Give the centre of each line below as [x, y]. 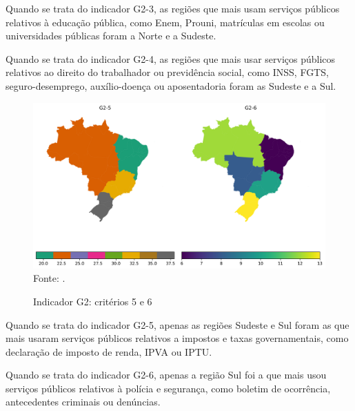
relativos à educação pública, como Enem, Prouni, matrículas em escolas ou [165, 22]
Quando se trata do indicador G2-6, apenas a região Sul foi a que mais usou [166, 375]
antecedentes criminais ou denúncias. [83, 402]
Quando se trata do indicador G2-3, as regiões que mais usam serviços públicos [173, 8]
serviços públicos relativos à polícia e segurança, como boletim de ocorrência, [168, 388]
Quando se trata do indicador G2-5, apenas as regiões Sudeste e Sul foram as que [177, 324]
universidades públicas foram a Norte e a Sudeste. [111, 36]
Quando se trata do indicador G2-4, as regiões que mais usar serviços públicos [171, 58]
